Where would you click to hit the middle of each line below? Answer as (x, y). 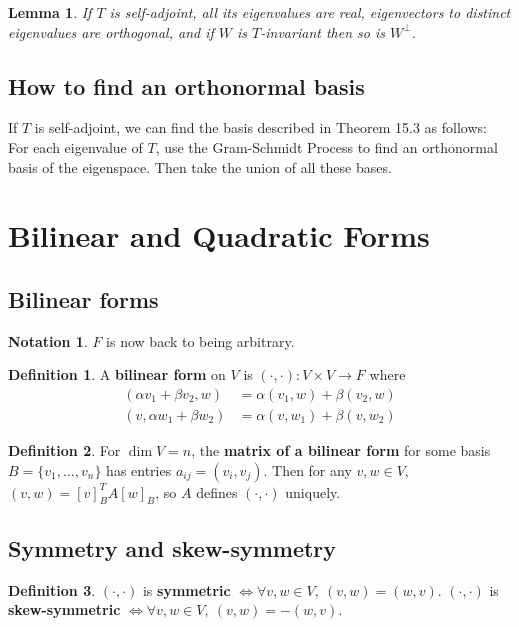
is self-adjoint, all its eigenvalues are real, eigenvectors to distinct (310, 12)
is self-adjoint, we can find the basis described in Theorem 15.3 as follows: (260, 127)
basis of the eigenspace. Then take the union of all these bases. (200, 166)
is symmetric (186, 589)
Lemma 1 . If (50, 12)
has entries (139, 469)
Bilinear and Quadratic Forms (219, 235)
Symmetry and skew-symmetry (172, 547)
